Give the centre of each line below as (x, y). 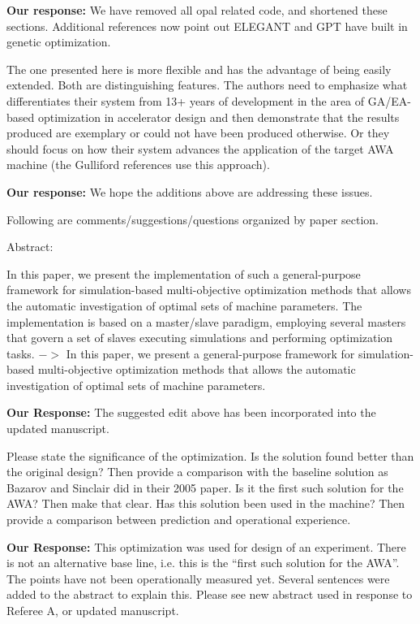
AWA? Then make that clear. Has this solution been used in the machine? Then (206, 503)
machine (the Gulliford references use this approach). (138, 165)
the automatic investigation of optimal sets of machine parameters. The (184, 305)
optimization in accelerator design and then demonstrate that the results (219, 117)
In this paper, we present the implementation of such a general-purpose (184, 273)
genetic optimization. (59, 42)
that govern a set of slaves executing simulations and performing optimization (200, 338)
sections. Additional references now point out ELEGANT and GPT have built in (207, 26)
